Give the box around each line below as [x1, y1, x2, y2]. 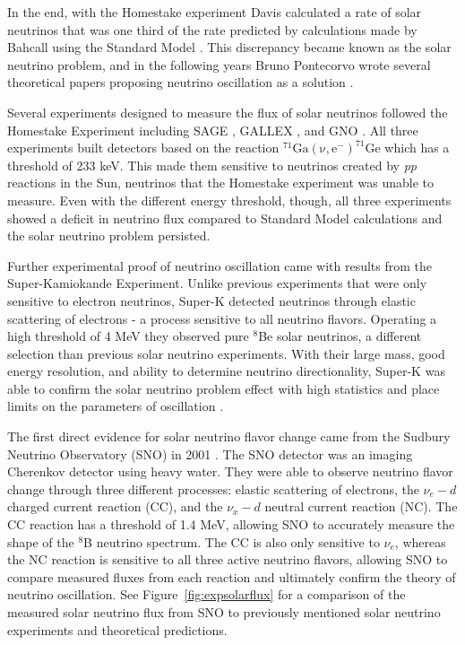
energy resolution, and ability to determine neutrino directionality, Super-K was [7, 362, 445, 380]
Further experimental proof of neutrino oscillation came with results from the [7, 256, 433, 275]
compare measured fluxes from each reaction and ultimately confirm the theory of [7, 567, 456, 586]
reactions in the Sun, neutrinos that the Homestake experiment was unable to [7, 173, 435, 192]
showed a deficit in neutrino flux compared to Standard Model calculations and [7, 208, 443, 227]
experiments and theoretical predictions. [7, 620, 228, 639]
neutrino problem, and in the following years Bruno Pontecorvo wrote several [7, 55, 431, 74]
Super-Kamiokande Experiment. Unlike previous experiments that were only [7, 274, 427, 292]
